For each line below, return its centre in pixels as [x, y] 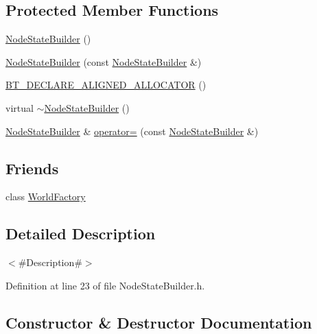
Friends [32, 168]
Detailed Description [81, 234]
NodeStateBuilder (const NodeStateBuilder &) [104, 61]
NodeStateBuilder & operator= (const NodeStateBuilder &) [132, 131]
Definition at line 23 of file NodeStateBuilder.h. [105, 285]
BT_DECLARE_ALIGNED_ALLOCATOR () [106, 85]
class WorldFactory [46, 196]
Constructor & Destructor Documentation [159, 322]
